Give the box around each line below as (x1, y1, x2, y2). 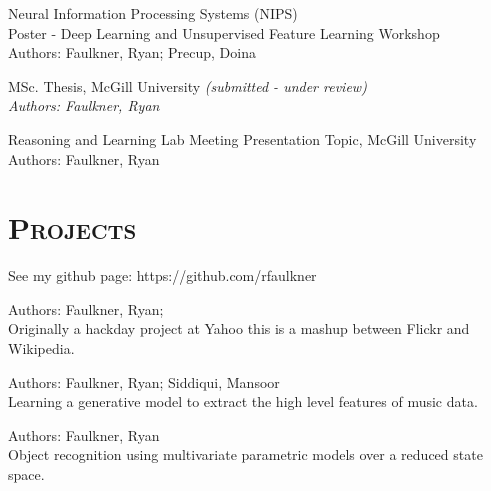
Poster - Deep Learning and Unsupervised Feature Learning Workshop (8, 22, 440, 43)
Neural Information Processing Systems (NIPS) (8, 3, 298, 23)
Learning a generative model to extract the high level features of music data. (8, 391, 478, 412)
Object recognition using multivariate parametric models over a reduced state (8, 444, 483, 465)
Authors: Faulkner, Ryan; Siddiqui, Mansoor (8, 371, 280, 392)
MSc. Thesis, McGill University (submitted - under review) (8, 75, 367, 96)
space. (8, 464, 45, 485)
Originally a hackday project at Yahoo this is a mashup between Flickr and (8, 318, 470, 339)
